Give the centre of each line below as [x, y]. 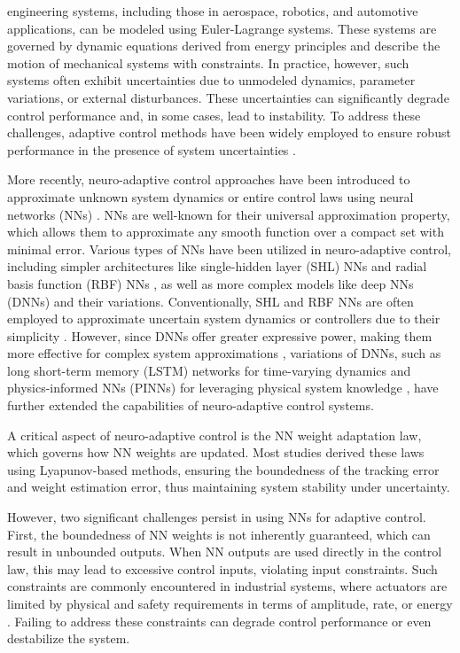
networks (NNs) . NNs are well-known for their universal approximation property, [229, 214]
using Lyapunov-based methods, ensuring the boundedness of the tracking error [223, 469]
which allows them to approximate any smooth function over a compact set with [226, 232]
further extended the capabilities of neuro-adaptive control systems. [191, 405]
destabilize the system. [69, 638]
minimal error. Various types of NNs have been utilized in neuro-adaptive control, [229, 249]
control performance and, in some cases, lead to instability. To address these [214, 115]
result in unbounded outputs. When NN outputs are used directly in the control [225, 552]
